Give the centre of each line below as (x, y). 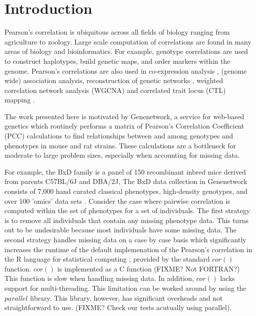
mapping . (20, 100)
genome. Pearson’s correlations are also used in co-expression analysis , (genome (126, 70)
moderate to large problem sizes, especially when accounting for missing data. (122, 155)
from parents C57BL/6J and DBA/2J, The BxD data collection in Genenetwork (126, 181)
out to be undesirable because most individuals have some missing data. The (121, 230)
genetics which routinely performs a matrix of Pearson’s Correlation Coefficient (124, 126)
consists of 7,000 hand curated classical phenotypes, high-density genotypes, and (126, 191)
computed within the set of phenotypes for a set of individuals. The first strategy (127, 210)
